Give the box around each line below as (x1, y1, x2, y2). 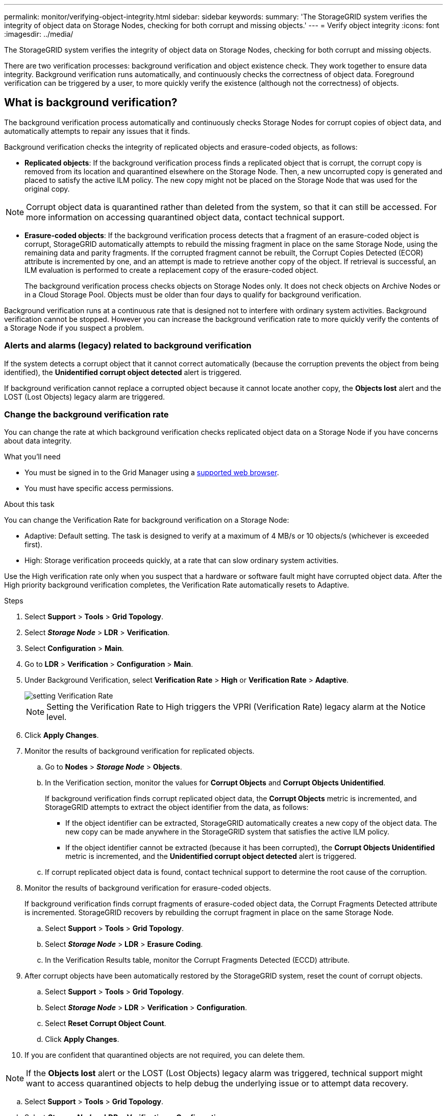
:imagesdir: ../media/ (4, 30, 73, 38)
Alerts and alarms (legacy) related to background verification (4, 340, 252, 351)
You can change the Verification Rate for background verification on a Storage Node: (4, 516, 289, 525)
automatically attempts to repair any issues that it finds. (4, 126, 190, 135)
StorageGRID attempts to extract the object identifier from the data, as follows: (45, 803, 309, 812)
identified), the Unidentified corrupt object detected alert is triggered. (4, 367, 242, 377)
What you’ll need (4, 452, 61, 461)
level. (46, 712, 67, 723)
